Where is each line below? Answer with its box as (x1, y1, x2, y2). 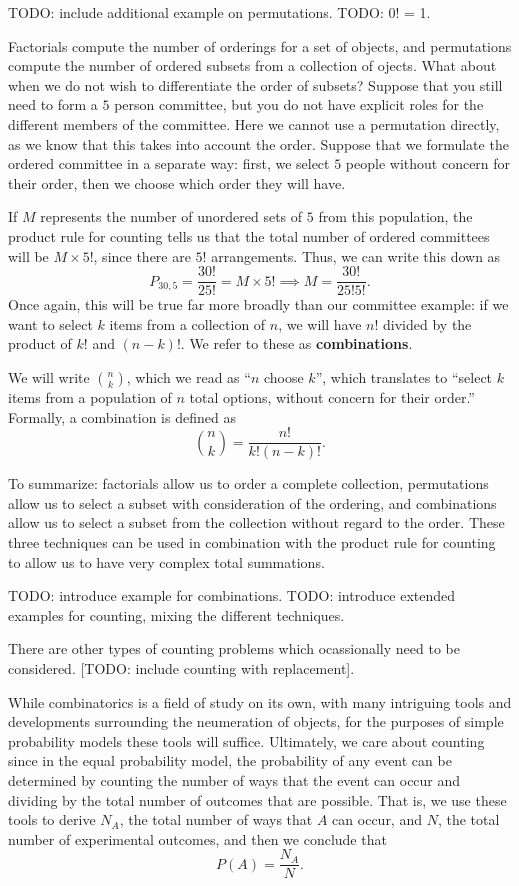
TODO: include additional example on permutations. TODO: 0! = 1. (8, 2, 431, 22)
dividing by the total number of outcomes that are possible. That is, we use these (8, 789, 507, 810)
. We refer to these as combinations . (180, 333, 413, 354)
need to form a (8, 94, 98, 115)
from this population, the (318, 206, 473, 227)
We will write (8, 366, 90, 387)
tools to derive (8, 809, 96, 830)
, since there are (93, 245, 191, 266)
